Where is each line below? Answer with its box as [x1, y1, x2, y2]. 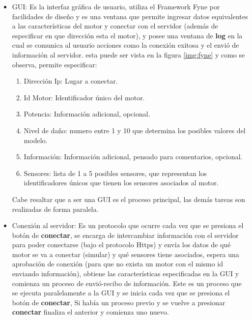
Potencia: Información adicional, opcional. [24, 109, 150, 119]
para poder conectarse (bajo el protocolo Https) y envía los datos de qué [12, 239, 231, 250]
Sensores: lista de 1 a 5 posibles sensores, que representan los [24, 168, 207, 178]
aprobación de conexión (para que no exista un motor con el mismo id [12, 259, 224, 269]
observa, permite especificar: [12, 59, 97, 69]
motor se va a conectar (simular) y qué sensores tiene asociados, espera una [12, 249, 239, 259]
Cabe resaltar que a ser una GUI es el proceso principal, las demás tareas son [12, 194, 245, 204]
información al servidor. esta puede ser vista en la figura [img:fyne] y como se [12, 49, 245, 59]
